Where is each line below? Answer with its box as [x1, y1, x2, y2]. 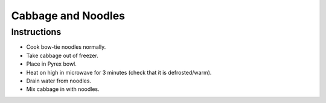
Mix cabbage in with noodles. [26, 86, 100, 93]
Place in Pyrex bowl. [26, 60, 77, 67]
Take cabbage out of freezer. [26, 52, 99, 59]
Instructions [11, 27, 62, 37]
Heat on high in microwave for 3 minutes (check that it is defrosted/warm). [26, 69, 212, 76]
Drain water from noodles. [26, 77, 92, 84]
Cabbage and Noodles [11, 9, 126, 22]
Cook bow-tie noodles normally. [26, 43, 106, 51]
